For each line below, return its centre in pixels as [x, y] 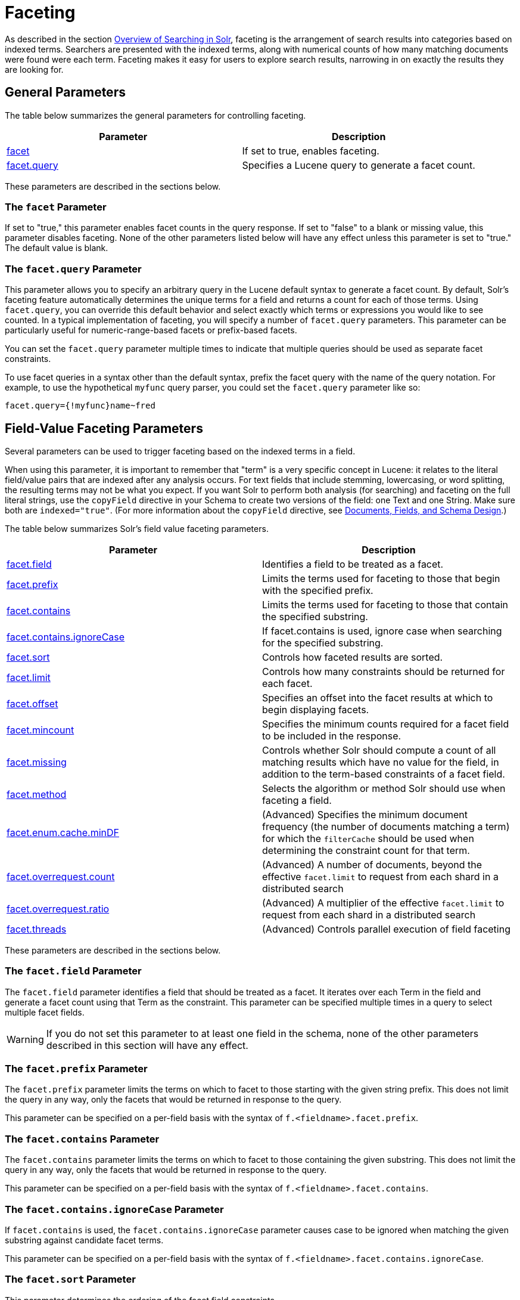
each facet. [287, 683]
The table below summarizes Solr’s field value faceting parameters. [137, 528]
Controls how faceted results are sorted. [353, 657]
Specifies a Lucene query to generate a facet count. [359, 165]
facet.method [37, 794]
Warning [25, 1039]
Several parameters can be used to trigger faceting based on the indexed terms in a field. [180, 451]
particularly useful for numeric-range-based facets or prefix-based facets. [151, 330]
